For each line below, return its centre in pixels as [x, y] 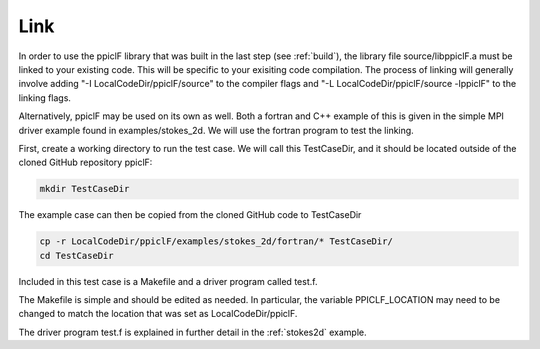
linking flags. [45, 97]
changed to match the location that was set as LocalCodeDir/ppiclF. [158, 314]
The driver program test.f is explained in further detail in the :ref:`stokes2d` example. [192, 332]
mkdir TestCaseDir [84, 189]
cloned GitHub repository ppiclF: [85, 162]
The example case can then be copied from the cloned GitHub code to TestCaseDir [190, 215]
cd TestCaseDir [76, 255]
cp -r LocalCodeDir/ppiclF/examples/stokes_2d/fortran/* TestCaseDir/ [216, 241]
